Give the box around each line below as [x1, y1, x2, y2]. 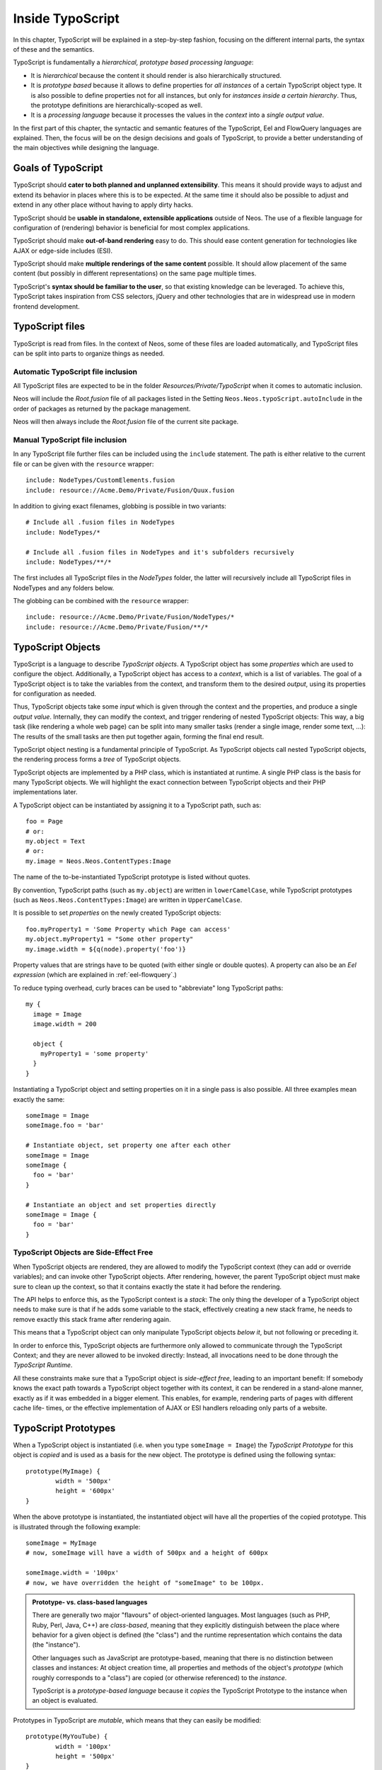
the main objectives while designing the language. [13, 144, 159, 152]
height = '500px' [55, 1752, 116, 1760]
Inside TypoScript [13, 11, 120, 26]
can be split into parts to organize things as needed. [13, 349, 165, 358]
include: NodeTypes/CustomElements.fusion [25, 476, 175, 484]
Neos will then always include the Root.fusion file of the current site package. [13, 418, 239, 426]
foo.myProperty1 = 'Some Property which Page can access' [25, 925, 231, 933]
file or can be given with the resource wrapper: [13, 459, 154, 468]
